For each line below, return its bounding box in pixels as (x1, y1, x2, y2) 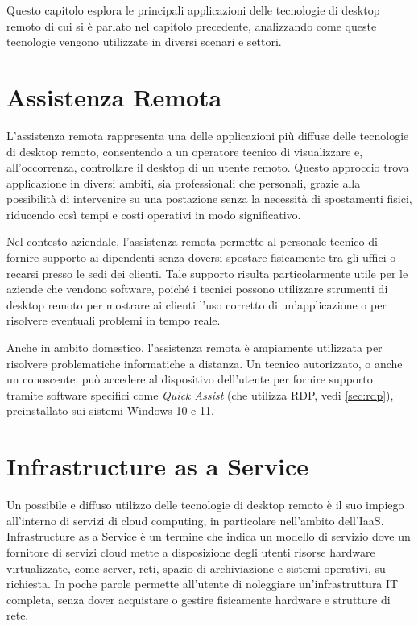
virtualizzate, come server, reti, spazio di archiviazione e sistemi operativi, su (6, 559, 386, 576)
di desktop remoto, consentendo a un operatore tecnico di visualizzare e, (6, 143, 363, 160)
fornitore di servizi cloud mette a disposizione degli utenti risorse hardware (6, 543, 375, 560)
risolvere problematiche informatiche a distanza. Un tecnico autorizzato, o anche (6, 354, 403, 371)
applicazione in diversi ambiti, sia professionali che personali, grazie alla (6, 174, 361, 191)
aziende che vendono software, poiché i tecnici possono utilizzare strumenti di (6, 280, 388, 297)
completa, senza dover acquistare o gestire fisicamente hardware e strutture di (6, 591, 391, 607)
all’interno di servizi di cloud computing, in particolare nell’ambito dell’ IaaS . (6, 512, 384, 529)
